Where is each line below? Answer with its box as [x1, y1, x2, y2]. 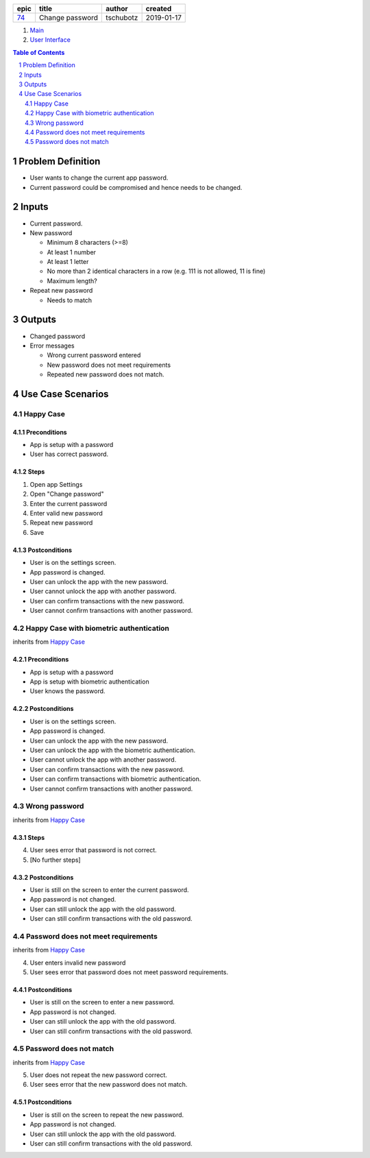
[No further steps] [29, 856, 82, 864]
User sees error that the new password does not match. [29, 1081, 188, 1089]
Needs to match [47, 295, 92, 304]
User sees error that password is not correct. [29, 846, 157, 854]
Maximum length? [47, 276, 97, 285]
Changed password [29, 332, 86, 340]
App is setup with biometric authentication [29, 677, 150, 686]
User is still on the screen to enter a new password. [29, 998, 175, 1006]
